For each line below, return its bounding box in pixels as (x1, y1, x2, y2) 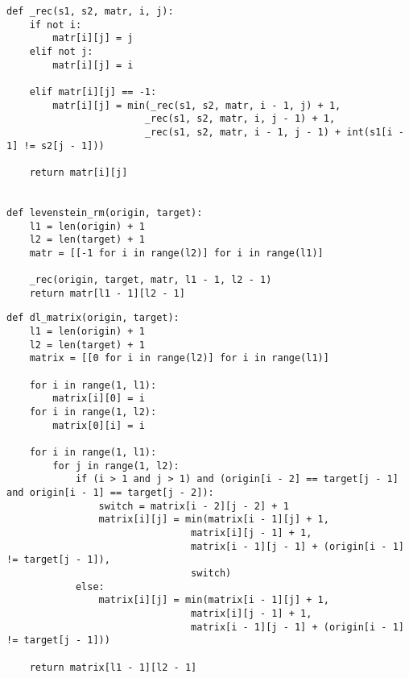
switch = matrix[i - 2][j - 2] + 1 (98, 500, 289, 512)
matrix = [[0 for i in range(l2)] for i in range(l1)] (29, 352, 329, 364)
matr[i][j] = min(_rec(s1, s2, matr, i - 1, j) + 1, (52, 99, 341, 111)
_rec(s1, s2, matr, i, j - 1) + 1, (144, 113, 336, 125)
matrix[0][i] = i (52, 419, 145, 431)
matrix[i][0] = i (52, 393, 145, 405)
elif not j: (29, 45, 93, 57)
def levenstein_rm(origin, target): (6, 206, 203, 218)
